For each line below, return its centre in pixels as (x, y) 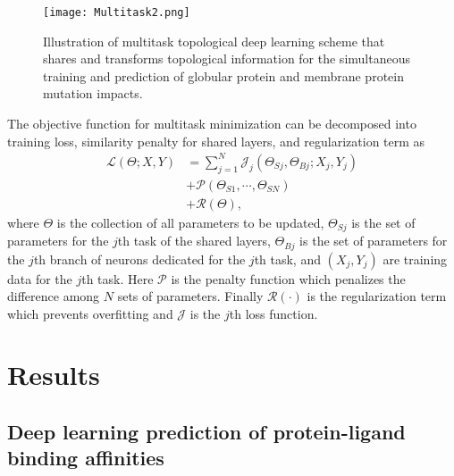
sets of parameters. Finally (190, 296)
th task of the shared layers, (194, 241)
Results (54, 375)
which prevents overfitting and (90, 313)
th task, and (287, 259)
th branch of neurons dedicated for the (139, 259)
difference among (54, 296)
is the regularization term (377, 296)
